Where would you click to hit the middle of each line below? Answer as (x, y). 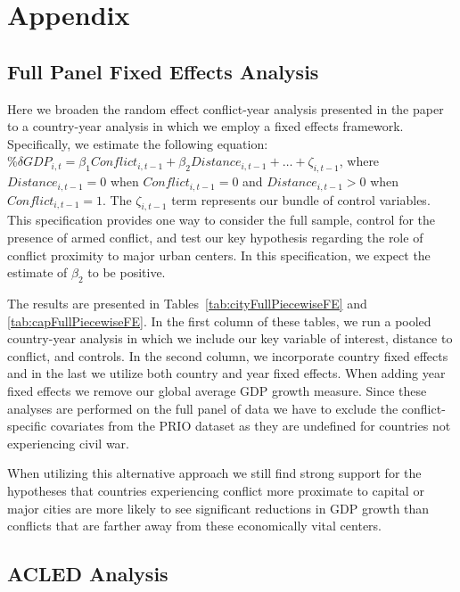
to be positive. (127, 272)
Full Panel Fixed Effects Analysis (163, 71)
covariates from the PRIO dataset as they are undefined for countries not (251, 426)
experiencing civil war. (68, 443)
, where (359, 161)
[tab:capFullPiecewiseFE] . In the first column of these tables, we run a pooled (219, 321)
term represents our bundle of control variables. (301, 199)
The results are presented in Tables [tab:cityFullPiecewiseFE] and (187, 303)
